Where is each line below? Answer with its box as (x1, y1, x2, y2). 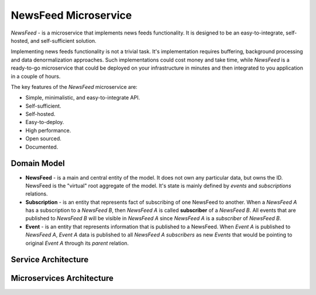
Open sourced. (25, 135, 61, 142)
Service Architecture (11, 255, 89, 265)
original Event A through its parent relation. (25, 239, 129, 246)
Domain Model (11, 159, 66, 169)
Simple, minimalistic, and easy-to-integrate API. (25, 94, 140, 101)
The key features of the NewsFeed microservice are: (11, 83, 138, 90)
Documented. (25, 143, 59, 150)
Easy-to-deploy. (25, 119, 64, 126)
